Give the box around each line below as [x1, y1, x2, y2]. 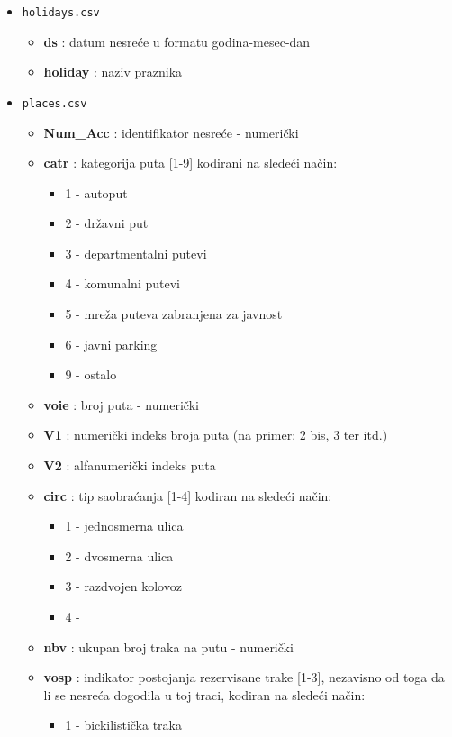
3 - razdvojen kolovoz [65, 577, 182, 596]
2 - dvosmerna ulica [65, 546, 174, 565]
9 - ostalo [65, 365, 117, 384]
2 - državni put [65, 214, 149, 232]
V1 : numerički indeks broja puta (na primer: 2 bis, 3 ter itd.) [43, 425, 388, 444]
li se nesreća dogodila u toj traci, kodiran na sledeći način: [43, 685, 366, 704]
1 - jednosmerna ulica [65, 516, 184, 535]
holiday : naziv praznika [43, 62, 183, 81]
